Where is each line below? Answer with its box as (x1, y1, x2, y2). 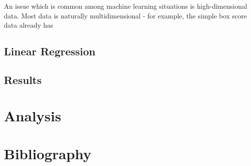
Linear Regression (4, 44, 95, 59)
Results (4, 72, 42, 87)
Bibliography (4, 143, 92, 163)
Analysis (4, 105, 62, 125)
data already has (4, 20, 53, 30)
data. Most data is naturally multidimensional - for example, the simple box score (4, 10, 247, 20)
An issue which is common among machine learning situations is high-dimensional (4, 1, 247, 11)
